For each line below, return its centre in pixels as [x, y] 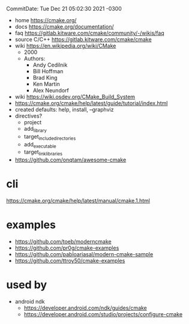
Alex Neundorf [51, 90]
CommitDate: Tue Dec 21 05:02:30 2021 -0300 [64, 9]
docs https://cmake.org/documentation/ [64, 27]
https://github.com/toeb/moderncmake [63, 242]
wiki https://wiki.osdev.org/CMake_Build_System [75, 97]
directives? [28, 116]
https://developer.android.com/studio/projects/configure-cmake [103, 314]
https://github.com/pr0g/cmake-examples [67, 248]
